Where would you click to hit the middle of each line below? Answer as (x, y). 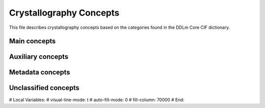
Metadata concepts (40, 73)
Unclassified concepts (44, 88)
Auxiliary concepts (39, 57)
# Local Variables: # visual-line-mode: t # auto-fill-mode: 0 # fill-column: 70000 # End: (97, 100)
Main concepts (32, 41)
